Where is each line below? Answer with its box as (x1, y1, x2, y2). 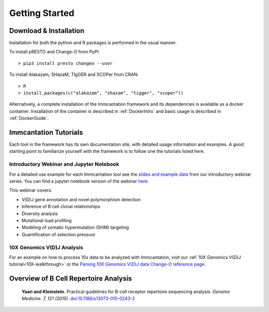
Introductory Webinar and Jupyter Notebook (9, 161, 120, 168)
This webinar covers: (9, 187, 52, 193)
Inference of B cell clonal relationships (21, 204, 101, 210)
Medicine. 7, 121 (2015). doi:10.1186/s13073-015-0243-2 (21, 296, 135, 302)
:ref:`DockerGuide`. (9, 115, 49, 121)
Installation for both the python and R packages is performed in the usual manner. (9, 40, 177, 46)
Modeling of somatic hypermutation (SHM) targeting (21, 225, 129, 231)
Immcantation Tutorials (9, 128, 83, 137)
